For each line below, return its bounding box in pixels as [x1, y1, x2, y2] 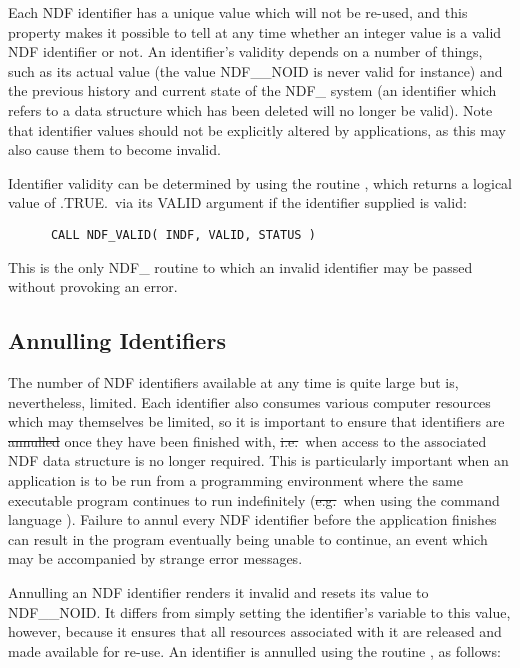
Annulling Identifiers [8, 325, 226, 356]
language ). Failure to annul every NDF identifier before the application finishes [8, 509, 497, 530]
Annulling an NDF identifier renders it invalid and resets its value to [8, 581, 429, 602]
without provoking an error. [8, 276, 178, 297]
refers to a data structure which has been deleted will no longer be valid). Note [8, 99, 493, 120]
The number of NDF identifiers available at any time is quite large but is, [8, 371, 459, 392]
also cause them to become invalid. [8, 139, 221, 160]
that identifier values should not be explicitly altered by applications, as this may [8, 119, 506, 140]
